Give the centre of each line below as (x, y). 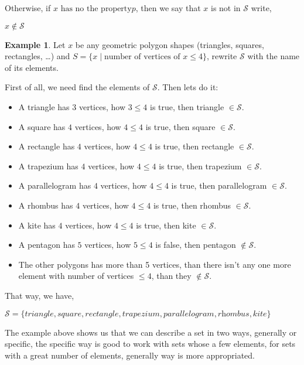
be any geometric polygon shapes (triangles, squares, (170, 44)
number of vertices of (142, 57)
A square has (42, 126)
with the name (274, 56)
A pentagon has (47, 245)
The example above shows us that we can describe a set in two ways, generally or (151, 332)
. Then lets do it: (188, 87)
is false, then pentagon (196, 245)
